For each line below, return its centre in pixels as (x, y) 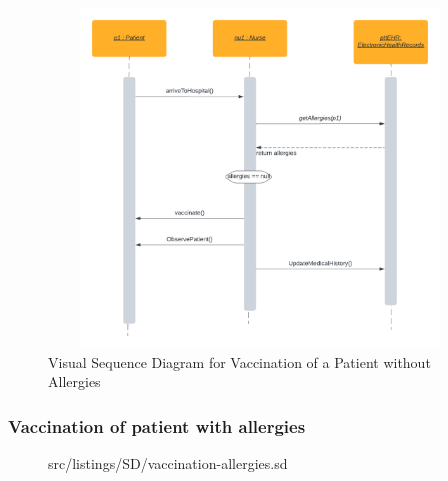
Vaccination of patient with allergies (157, 425)
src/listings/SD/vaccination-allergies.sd (168, 463)
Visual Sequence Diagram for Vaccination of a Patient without (239, 361)
